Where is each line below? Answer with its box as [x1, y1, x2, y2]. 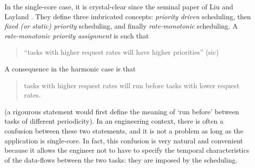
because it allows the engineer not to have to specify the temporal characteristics [4, 145, 250, 155]
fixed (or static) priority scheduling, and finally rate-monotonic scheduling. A [4, 21, 238, 31]
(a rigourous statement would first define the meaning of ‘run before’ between [4, 106, 239, 116]
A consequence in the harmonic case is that [4, 63, 136, 73]
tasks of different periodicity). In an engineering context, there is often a [4, 116, 223, 126]
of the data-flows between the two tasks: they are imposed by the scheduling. [4, 154, 238, 165]
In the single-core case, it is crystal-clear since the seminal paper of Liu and [4, 1, 233, 11]
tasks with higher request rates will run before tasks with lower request [24, 80, 240, 90]
